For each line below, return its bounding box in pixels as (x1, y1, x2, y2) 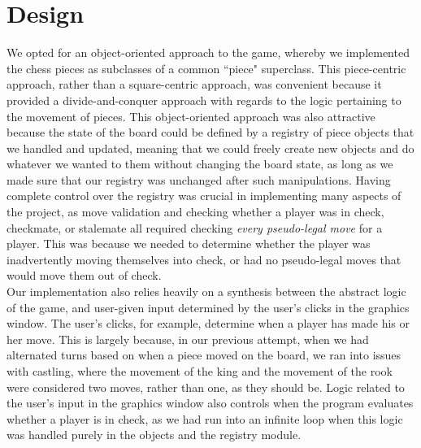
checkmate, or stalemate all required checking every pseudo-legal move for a (7, 219, 383, 236)
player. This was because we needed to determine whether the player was (7, 235, 371, 252)
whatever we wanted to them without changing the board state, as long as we (7, 155, 393, 172)
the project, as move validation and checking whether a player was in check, (7, 203, 384, 220)
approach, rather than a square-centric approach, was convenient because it (7, 76, 382, 93)
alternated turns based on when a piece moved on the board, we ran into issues (7, 346, 401, 363)
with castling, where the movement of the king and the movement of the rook (7, 363, 393, 379)
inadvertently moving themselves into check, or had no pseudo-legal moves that (7, 250, 401, 267)
